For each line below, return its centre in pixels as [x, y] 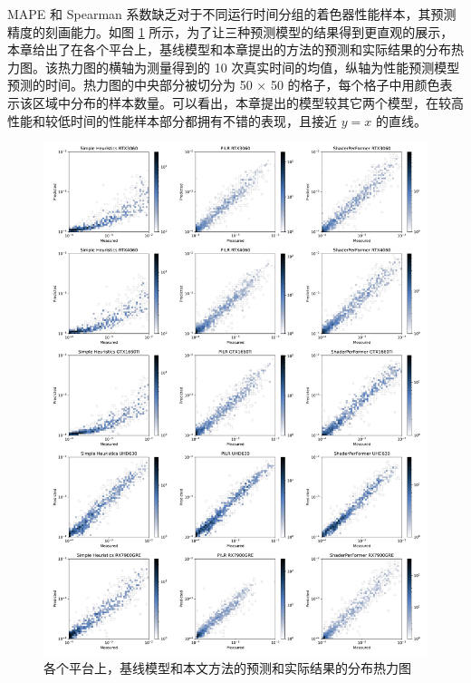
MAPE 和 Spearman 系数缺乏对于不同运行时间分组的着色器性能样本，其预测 [232, 14]
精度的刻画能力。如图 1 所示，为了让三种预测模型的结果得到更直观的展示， [231, 31]
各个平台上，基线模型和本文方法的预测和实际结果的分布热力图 [227, 668]
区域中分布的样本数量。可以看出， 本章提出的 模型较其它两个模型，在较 [241, 102]
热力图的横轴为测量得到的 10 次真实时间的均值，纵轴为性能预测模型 [259, 67]
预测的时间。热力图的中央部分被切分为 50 [130, 85]
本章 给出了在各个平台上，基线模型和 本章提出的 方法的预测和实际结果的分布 [229, 49]
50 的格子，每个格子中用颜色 [355, 85]
